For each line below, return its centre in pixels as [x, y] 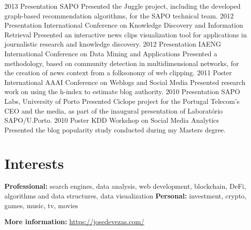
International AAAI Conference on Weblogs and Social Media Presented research [125, 82]
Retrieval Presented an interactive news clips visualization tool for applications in [126, 34]
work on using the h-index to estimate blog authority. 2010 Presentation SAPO [122, 91]
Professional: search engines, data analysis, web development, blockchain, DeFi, [125, 186]
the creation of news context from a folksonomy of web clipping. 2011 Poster [118, 73]
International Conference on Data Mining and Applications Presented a [111, 53]
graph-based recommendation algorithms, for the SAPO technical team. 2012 [119, 15]
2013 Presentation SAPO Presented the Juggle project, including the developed [123, 6]
